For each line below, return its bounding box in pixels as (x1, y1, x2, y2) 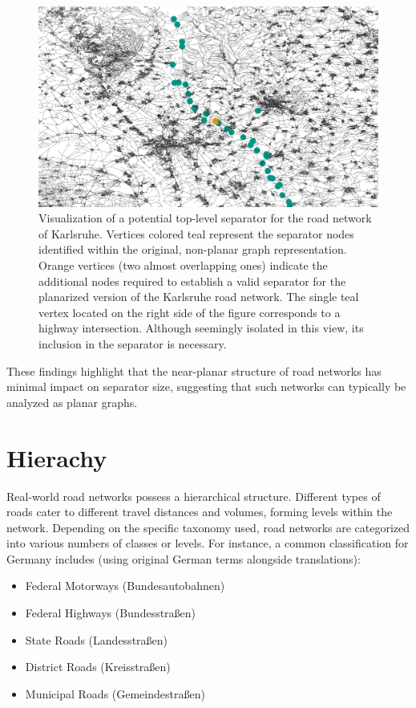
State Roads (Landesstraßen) (25, 631, 168, 648)
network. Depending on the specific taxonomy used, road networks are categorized (6, 519, 410, 535)
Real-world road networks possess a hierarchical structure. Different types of (6, 487, 381, 504)
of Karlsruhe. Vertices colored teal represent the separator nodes (38, 225, 354, 242)
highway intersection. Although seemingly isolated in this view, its (38, 319, 364, 336)
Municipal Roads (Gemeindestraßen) (25, 685, 205, 702)
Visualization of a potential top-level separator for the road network (38, 210, 372, 226)
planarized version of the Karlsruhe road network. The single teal (38, 288, 359, 305)
